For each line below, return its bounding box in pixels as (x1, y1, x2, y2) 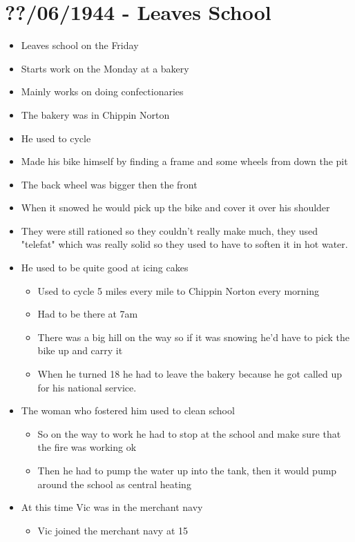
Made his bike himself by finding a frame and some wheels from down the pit (21, 154, 348, 168)
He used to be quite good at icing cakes (21, 260, 189, 275)
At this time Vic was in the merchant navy (21, 500, 203, 514)
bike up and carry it (37, 343, 123, 358)
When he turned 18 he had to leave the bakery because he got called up (37, 367, 342, 381)
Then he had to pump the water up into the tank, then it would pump (37, 463, 337, 477)
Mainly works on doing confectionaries (21, 84, 184, 99)
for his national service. (37, 380, 137, 394)
